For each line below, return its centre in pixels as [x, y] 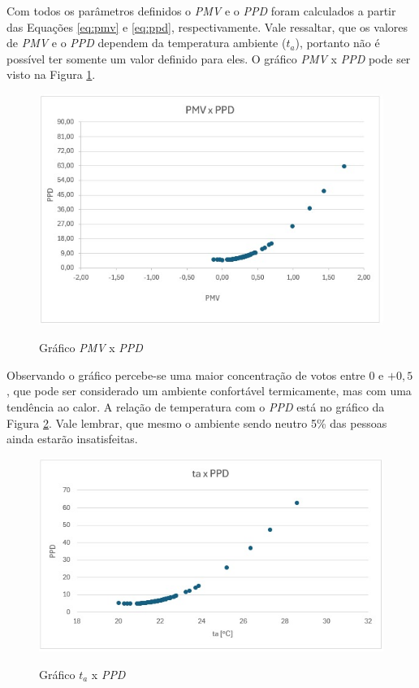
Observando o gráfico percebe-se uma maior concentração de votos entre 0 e [195, 374]
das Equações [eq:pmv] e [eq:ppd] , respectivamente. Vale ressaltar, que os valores [207, 26]
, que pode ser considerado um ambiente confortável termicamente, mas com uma [209, 391]
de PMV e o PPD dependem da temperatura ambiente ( [147, 43]
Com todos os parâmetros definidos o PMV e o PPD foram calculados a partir [201, 11]
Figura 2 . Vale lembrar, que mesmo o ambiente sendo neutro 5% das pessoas [197, 422]
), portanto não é [337, 43]
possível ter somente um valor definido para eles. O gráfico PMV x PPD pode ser [209, 58]
